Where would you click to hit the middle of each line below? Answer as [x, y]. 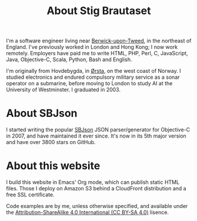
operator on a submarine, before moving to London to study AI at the [89, 83]
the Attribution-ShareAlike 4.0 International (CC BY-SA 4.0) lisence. [88, 212]
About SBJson [42, 113]
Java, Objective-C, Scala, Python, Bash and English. [69, 59]
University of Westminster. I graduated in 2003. [63, 90]
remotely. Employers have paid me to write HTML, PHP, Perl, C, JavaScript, [97, 53]
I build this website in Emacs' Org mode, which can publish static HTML [93, 182]
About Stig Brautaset [99, 11]
